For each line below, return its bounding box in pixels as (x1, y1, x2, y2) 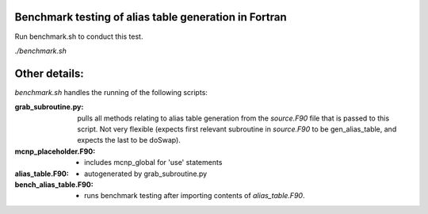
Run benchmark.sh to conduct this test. (14, 32, 143, 41)
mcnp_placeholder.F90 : (14, 147, 96, 156)
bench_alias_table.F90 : (14, 179, 94, 189)
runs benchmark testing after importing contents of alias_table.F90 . (84, 191, 305, 201)
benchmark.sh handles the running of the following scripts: (14, 87, 208, 97)
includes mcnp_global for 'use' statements (84, 158, 223, 167)
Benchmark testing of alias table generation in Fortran (14, 10, 287, 24)
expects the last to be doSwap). (77, 136, 182, 145)
